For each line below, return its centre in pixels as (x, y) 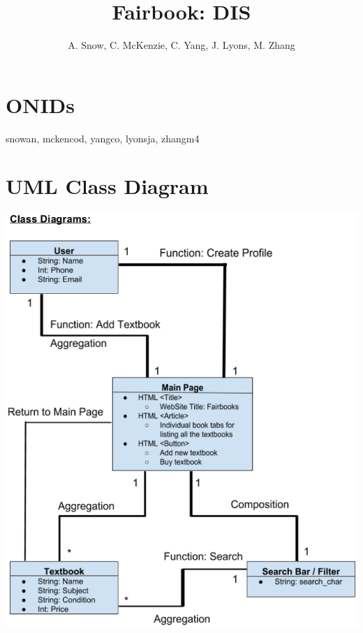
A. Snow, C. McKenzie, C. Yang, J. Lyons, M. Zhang (181, 45)
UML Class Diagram (107, 186)
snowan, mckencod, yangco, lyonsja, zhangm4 (103, 138)
